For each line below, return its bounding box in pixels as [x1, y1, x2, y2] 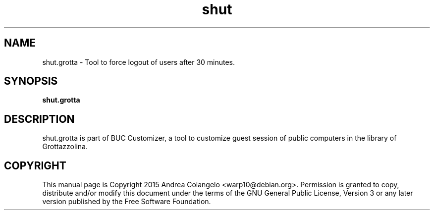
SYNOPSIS [4, 75, 58, 88]
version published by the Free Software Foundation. [42, 197, 211, 206]
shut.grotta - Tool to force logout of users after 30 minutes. [42, 57, 235, 66]
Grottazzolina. [42, 142, 88, 151]
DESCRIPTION [4, 112, 75, 125]
